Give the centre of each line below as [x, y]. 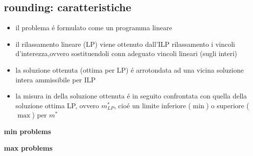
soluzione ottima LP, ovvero [57, 105]
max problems [28, 147]
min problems [28, 131]
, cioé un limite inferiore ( [152, 105]
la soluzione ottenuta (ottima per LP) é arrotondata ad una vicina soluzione [129, 69]
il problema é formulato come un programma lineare [94, 28]
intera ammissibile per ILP [56, 79]
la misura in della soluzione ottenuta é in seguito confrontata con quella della [131, 96]
